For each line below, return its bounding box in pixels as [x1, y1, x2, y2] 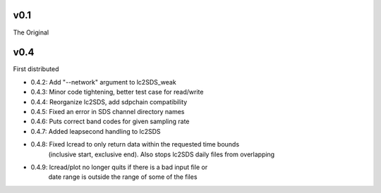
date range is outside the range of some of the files [48, 173, 198, 181]
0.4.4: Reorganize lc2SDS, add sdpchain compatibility [30, 97, 188, 106]
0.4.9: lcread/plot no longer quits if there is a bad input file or [30, 163, 208, 171]
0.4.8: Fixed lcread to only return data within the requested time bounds [30, 140, 240, 149]
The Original [13, 28, 49, 37]
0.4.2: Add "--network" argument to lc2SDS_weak [30, 77, 176, 86]
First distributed [13, 65, 59, 73]
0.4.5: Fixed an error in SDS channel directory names [30, 107, 185, 116]
